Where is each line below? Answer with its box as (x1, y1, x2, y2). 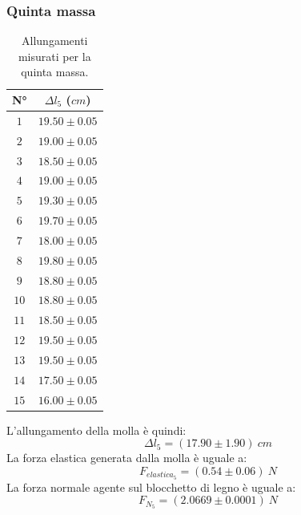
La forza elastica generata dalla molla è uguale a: (6, 449, 247, 466)
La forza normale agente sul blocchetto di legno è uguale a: (6, 478, 296, 495)
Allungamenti (22, 32, 88, 49)
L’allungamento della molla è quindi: (6, 421, 187, 438)
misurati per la (18, 47, 91, 64)
